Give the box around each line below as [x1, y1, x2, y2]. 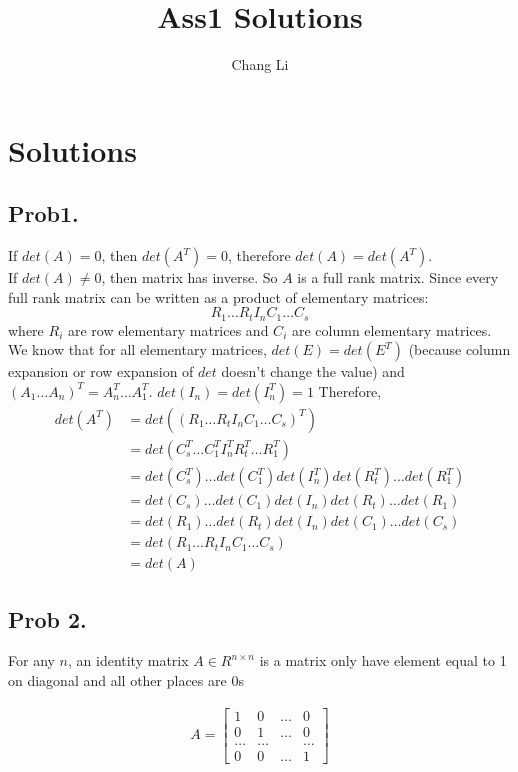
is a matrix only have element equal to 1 [259, 650, 507, 671]
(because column [408, 339, 511, 360]
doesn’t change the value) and [221, 361, 405, 382]
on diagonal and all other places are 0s [8, 669, 244, 690]
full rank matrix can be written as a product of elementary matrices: [8, 286, 429, 307]
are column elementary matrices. [291, 319, 492, 340]
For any [8, 650, 55, 671]
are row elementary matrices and [67, 319, 269, 340]
